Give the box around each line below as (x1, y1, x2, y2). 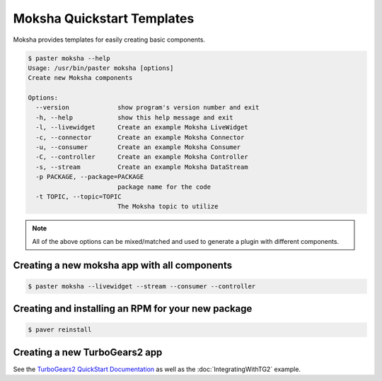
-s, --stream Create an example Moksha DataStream (35, 163, 248, 171)
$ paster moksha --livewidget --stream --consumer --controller (28, 282, 256, 290)
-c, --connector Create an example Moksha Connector (35, 133, 245, 141)
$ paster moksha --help (28, 54, 111, 62)
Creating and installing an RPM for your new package (13, 303, 253, 315)
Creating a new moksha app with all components (13, 259, 233, 271)
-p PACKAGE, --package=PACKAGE (35, 173, 144, 181)
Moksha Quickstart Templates (13, 11, 195, 26)
